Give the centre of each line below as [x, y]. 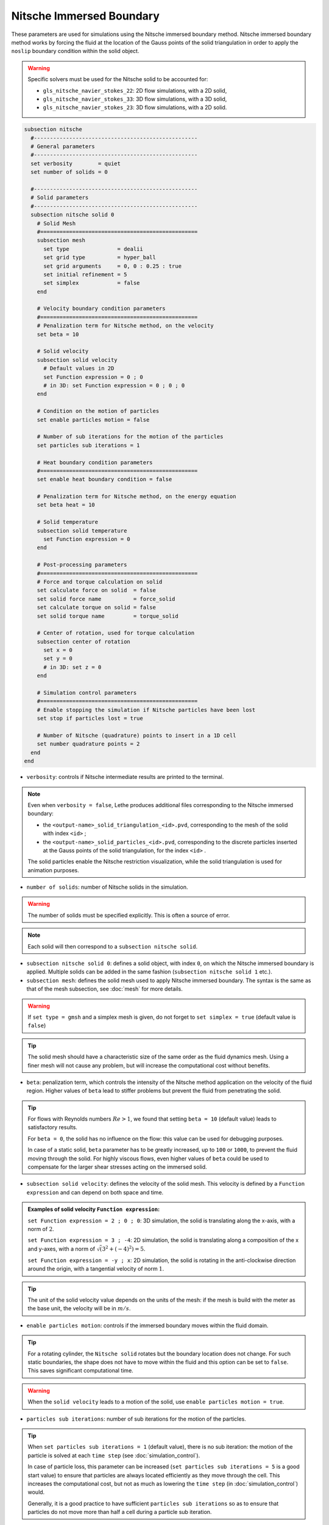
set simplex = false [92, 283]
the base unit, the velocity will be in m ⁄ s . [79, 1308]
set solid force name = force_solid [106, 599]
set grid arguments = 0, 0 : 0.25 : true [113, 266]
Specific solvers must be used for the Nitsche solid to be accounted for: [118, 79]
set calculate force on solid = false [97, 590]
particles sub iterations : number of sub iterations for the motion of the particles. [136, 1419]
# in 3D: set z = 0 [73, 667]
